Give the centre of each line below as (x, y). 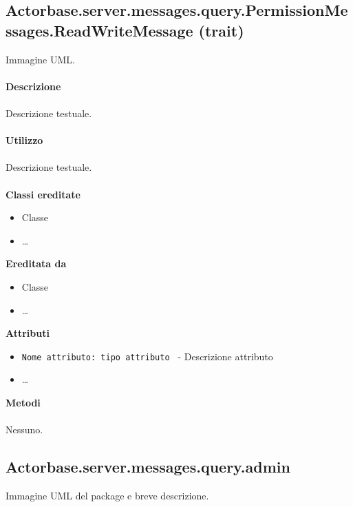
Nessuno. (24, 430)
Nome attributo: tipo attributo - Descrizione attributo (147, 356)
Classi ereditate (43, 194)
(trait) (221, 30)
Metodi (23, 402)
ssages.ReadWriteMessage (99, 30)
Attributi (28, 333)
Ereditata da (36, 263)
